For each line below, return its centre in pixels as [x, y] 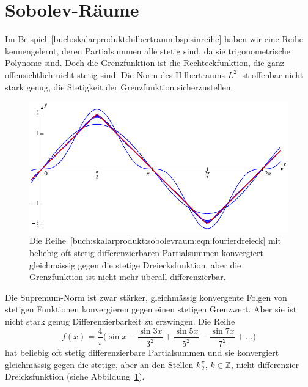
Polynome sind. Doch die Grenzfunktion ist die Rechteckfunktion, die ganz [145, 63]
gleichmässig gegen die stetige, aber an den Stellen [99, 364]
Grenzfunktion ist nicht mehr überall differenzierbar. [128, 277]
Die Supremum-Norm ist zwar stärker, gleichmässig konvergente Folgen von [146, 297]
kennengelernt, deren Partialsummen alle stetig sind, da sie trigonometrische [148, 50]
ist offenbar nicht [272, 74]
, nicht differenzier [265, 364]
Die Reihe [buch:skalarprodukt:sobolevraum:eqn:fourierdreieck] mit [155, 241]
